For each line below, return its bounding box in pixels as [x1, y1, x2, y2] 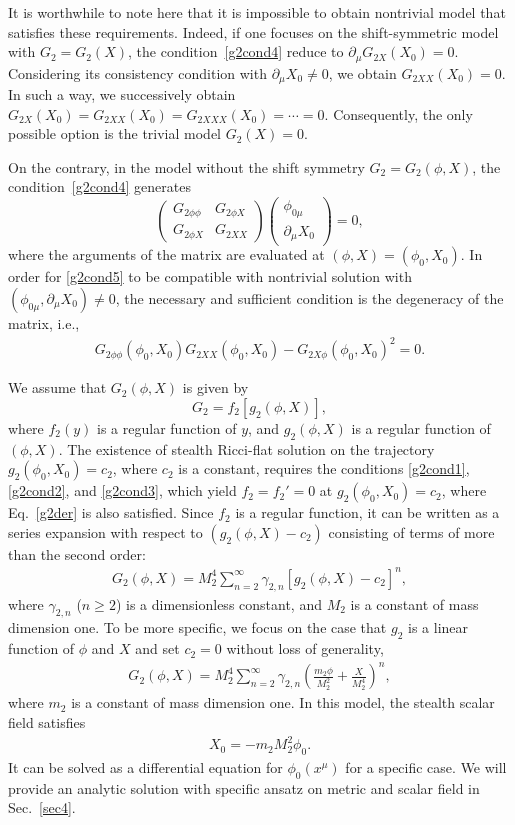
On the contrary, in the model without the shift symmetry [8, 156, 365, 177]
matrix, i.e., [8, 313, 80, 334]
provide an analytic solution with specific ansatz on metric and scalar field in [8, 777, 480, 798]
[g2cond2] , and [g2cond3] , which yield [8, 480, 237, 501]
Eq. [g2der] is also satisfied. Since [8, 502, 214, 523]
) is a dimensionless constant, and [115, 593, 322, 614]
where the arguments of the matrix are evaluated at [8, 244, 325, 265]
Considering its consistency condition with [8, 62, 267, 83]
